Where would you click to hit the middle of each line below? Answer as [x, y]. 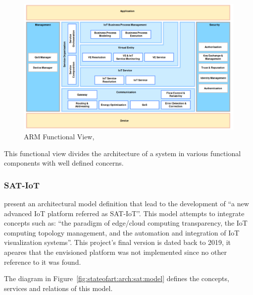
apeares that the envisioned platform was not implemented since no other [115, 252]
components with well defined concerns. [64, 163]
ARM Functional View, [59, 136]
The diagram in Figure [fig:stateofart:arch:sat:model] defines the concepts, [117, 278]
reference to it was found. [43, 262]
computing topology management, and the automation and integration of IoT [122, 232]
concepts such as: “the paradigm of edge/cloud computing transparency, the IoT [126, 223]
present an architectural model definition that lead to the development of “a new [126, 203]
